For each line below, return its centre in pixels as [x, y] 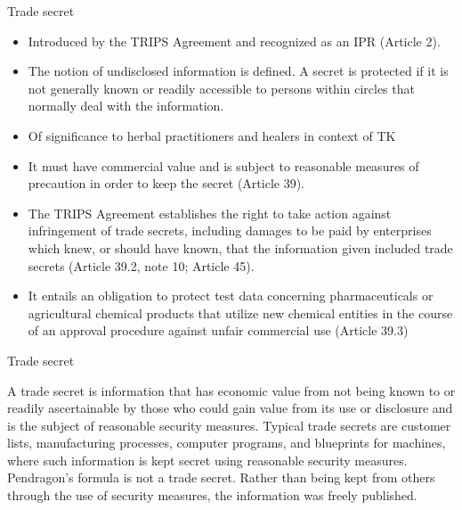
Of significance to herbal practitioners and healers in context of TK [212, 135]
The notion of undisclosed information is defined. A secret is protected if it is [238, 71]
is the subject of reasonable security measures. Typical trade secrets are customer [229, 425]
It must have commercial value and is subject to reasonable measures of [223, 165]
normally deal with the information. [126, 106]
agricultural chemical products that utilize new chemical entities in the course [240, 313]
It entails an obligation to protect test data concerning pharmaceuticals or [231, 296]
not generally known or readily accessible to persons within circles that [221, 88]
